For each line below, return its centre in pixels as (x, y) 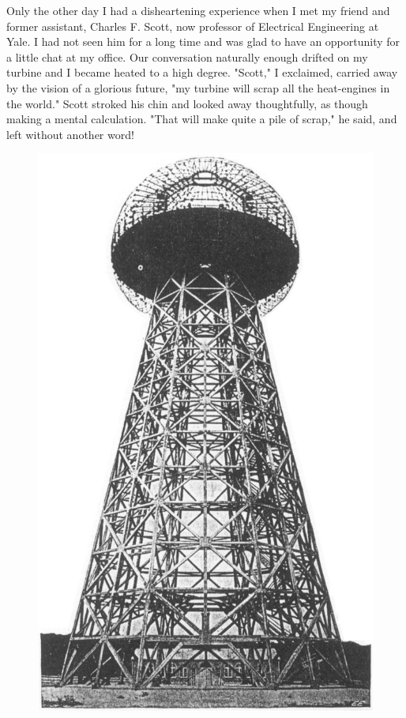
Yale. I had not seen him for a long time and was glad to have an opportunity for (203, 41)
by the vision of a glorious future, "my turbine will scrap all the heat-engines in (198, 87)
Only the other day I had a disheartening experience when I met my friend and (198, 10)
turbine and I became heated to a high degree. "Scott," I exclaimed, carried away (202, 72)
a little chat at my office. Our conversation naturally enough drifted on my (187, 56)
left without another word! (70, 134)
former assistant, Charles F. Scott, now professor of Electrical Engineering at (193, 26)
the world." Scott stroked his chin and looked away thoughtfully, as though (187, 103)
